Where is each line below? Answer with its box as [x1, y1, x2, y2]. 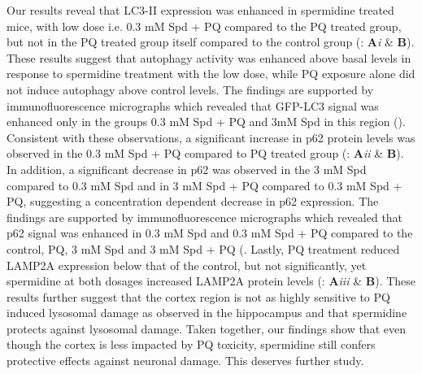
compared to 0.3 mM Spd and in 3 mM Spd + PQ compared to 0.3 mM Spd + [7, 176, 402, 194]
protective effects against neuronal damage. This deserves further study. [7, 352, 364, 369]
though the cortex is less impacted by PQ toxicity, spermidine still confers [7, 336, 376, 353]
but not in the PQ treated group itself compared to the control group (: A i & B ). [7, 33, 415, 50]
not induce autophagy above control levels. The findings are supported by [7, 80, 374, 98]
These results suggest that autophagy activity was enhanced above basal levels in [7, 49, 411, 66]
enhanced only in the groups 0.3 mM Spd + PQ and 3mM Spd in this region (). [7, 113, 406, 130]
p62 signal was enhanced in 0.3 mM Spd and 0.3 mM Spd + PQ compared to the [7, 224, 413, 241]
